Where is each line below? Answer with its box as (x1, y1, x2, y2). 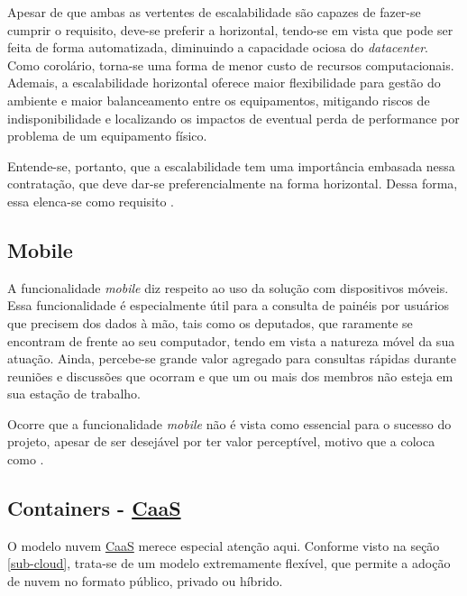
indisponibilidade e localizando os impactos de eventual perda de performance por (7, 108, 460, 127)
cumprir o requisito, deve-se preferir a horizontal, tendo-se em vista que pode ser (7, 20, 453, 39)
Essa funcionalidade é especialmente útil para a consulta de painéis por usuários (7, 296, 450, 315)
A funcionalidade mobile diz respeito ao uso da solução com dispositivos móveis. (7, 278, 449, 297)
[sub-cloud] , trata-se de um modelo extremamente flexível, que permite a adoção (7, 554, 451, 573)
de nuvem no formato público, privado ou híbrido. (7, 572, 283, 591)
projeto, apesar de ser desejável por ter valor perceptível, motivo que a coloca (7, 432, 435, 451)
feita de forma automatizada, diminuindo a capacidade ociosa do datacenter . (7, 38, 428, 57)
